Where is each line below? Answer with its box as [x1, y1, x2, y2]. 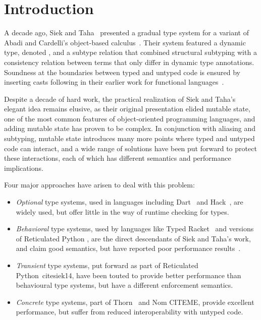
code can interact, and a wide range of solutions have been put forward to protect [4, 143, 257, 153]
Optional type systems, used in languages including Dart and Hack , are [16, 197, 243, 207]
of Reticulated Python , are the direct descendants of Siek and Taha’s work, [16, 233, 251, 243]
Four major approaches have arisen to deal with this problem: [4, 179, 195, 190]
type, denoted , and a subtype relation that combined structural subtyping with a [4, 47, 257, 57]
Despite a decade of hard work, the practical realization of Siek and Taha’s [4, 93, 236, 104]
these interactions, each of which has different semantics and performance [4, 153, 231, 163]
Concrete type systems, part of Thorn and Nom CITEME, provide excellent [16, 296, 254, 307]
